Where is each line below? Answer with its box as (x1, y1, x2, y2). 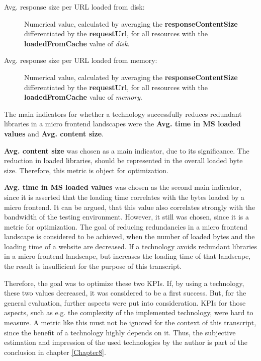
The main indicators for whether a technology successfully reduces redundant (4, 108, 242, 119)
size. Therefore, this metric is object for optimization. (4, 165, 169, 175)
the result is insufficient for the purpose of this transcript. (4, 261, 182, 271)
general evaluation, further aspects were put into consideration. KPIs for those (4, 297, 246, 308)
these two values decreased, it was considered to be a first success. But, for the (4, 287, 246, 298)
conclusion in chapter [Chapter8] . (4, 346, 106, 357)
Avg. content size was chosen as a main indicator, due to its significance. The (4, 145, 249, 156)
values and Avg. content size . (4, 128, 104, 138)
